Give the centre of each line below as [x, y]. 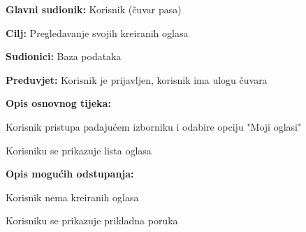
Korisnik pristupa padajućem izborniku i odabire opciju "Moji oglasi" [154, 126]
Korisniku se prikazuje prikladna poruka [92, 220]
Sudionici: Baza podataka [64, 56]
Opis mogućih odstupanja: [70, 174]
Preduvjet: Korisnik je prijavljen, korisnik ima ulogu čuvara [137, 79]
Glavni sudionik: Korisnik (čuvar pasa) [94, 9]
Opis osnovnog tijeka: [58, 103]
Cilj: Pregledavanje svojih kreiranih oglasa [97, 32]
